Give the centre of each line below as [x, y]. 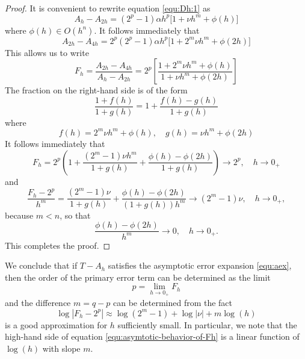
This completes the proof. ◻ [58, 245]
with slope [61, 348]
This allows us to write [47, 52]
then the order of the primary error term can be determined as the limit [138, 277]
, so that [75, 215]
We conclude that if [41, 265]
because [19, 215]
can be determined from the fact [173, 302]
